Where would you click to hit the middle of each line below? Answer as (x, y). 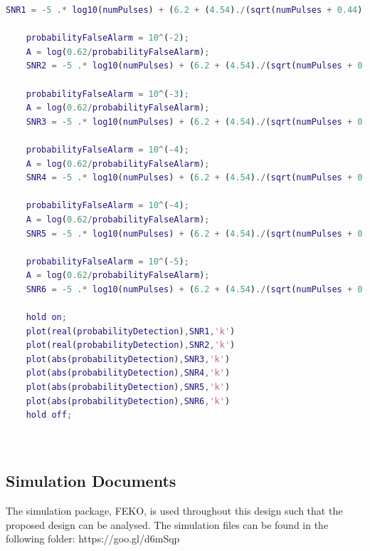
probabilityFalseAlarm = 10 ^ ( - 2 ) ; (107, 38)
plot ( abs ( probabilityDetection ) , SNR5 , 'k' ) (128, 387)
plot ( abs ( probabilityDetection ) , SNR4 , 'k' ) (128, 373)
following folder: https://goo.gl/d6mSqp (93, 539)
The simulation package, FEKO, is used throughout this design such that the (174, 511)
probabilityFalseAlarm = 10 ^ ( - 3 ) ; (107, 94)
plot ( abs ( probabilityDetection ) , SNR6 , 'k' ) (128, 401)
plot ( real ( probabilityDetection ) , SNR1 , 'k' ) (131, 331)
